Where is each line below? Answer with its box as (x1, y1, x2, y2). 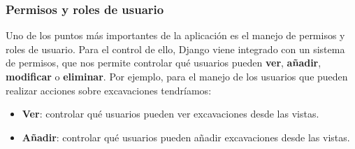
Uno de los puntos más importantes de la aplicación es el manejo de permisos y (6, 28, 345, 43)
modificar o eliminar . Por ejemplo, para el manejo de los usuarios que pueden (6, 69, 348, 83)
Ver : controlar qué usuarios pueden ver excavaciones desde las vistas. (22, 106, 319, 121)
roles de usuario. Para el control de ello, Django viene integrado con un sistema (6, 41, 345, 56)
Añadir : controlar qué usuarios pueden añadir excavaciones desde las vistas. (22, 129, 350, 144)
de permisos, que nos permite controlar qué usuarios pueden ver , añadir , (6, 55, 321, 70)
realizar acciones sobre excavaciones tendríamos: (6, 83, 212, 97)
